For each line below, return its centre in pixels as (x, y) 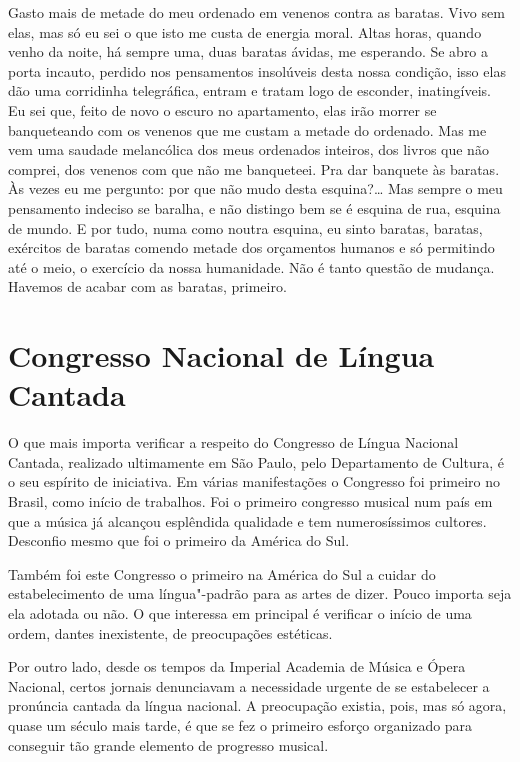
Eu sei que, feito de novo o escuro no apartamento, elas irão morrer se (222, 109)
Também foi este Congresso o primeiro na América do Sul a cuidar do (222, 573)
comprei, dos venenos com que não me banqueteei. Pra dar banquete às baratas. (254, 168)
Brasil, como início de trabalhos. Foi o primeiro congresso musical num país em (250, 501)
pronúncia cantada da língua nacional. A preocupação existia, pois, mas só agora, (257, 705)
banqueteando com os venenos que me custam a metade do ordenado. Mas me (247, 129)
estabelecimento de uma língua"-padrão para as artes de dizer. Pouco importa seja (260, 593)
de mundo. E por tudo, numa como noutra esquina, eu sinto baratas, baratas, (245, 227)
